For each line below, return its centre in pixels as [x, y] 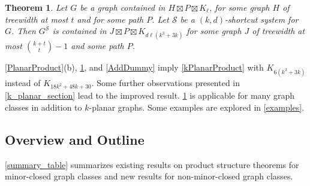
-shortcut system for [262, 19]
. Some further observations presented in [166, 82]
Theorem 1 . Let [36, 7]
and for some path [110, 19]
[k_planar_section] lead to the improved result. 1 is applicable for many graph [150, 95]
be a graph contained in [123, 7]
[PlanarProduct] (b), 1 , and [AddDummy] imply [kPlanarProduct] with [134, 67]
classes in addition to [43, 107]
